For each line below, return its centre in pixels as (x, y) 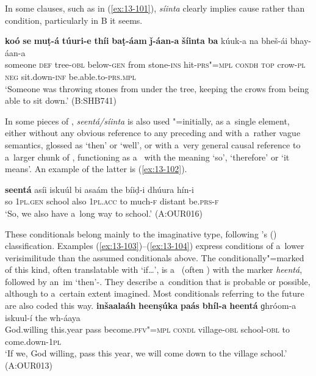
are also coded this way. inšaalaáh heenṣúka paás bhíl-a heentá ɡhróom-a (151, 305)
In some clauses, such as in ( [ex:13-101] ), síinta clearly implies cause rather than (155, 8)
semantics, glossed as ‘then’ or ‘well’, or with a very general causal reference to (153, 144)
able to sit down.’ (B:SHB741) (61, 100)
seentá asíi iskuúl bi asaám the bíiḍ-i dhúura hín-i (100, 189)
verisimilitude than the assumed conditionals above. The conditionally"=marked (155, 257)
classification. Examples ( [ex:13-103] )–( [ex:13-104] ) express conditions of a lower (155, 246)
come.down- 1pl (33, 341)
